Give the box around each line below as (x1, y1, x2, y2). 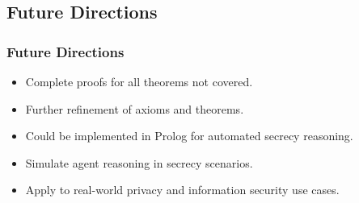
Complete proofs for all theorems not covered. (25, 73, 253, 89)
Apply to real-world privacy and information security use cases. (25, 181, 340, 198)
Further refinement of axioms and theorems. (25, 100, 244, 117)
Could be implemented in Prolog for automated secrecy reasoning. (25, 127, 353, 144)
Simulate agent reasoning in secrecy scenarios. (25, 154, 253, 171)
